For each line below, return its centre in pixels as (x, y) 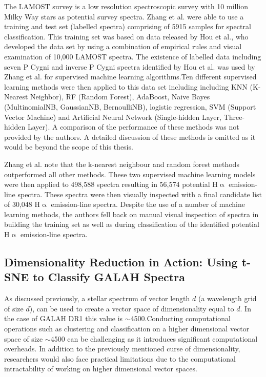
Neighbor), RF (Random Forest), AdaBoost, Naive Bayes (120, 97)
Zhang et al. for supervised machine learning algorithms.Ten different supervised (130, 77)
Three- (234, 117)
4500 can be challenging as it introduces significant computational (154, 338)
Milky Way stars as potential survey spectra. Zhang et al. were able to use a (124, 16)
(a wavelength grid (227, 298)
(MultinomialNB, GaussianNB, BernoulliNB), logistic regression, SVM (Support (130, 106)
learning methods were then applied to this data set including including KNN (126, 86)
